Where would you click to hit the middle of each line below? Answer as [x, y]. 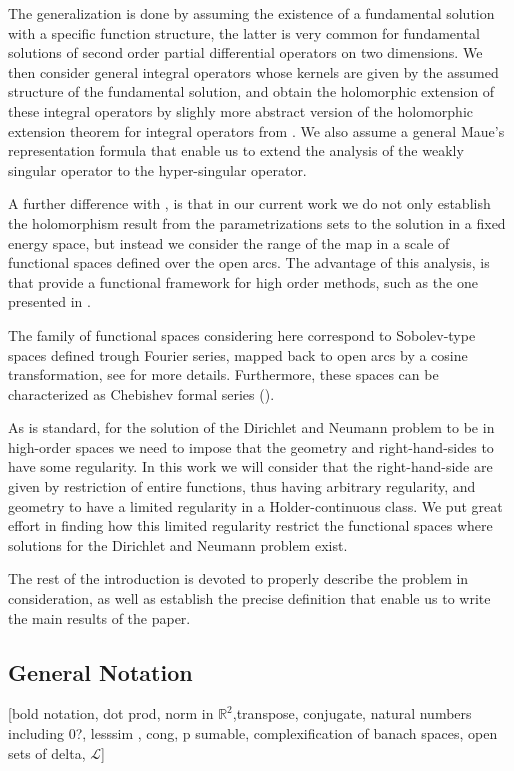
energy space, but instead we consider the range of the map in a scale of [229, 242]
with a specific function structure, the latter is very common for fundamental [244, 32]
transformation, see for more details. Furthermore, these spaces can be [223, 374]
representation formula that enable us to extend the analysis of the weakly [236, 150]
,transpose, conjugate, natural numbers [352, 713]
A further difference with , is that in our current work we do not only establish [249, 203]
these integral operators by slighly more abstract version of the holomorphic [240, 110]
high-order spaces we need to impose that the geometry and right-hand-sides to [251, 446]
